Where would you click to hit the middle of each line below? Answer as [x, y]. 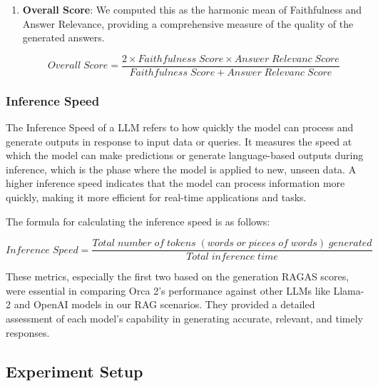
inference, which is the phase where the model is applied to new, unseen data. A [181, 169]
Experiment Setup [75, 371]
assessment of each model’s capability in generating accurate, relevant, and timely [184, 319]
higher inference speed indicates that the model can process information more [175, 183]
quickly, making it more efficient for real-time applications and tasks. [156, 197]
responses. [28, 332]
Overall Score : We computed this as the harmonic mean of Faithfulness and [192, 9]
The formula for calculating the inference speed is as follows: [138, 221]
